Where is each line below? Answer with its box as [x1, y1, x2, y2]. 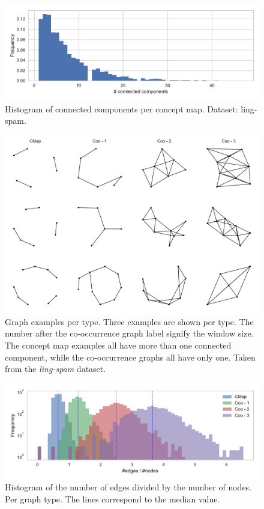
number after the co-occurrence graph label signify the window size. [5, 327, 254, 340]
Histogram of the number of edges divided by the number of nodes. [5, 481, 252, 493]
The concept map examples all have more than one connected [5, 339, 232, 352]
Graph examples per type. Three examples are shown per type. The [5, 315, 254, 328]
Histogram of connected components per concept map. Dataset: [5, 102, 238, 115]
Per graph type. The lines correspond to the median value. [5, 493, 220, 505]
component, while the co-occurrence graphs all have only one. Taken [5, 350, 256, 363]
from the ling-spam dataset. [5, 362, 106, 375]
